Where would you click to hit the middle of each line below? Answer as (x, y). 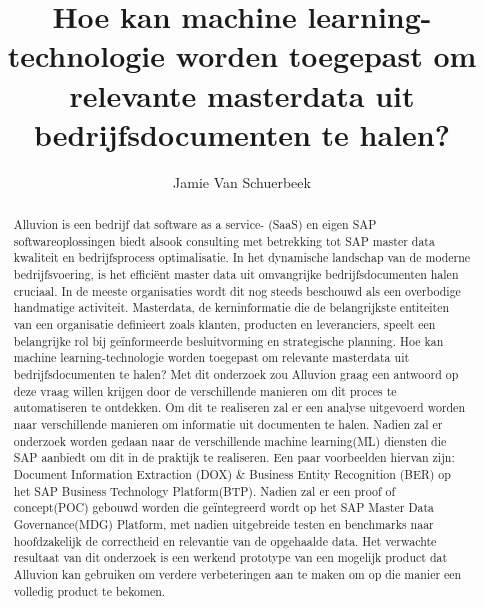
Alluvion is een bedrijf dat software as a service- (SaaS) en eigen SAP (195, 224)
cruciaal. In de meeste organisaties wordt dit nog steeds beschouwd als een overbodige (237, 290)
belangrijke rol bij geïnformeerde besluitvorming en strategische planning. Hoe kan (228, 340)
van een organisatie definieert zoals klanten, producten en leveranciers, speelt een (224, 324)
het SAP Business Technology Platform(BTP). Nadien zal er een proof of (204, 490)
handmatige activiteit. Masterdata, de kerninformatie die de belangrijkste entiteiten (231, 307)
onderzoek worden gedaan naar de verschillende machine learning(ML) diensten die (230, 440)
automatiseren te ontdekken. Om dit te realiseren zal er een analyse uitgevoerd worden (239, 407)
